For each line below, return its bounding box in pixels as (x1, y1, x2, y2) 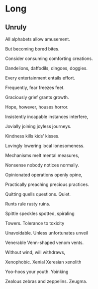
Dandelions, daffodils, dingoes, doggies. (5, 65, 88, 71)
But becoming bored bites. (5, 46, 60, 51)
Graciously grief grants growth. (5, 94, 69, 100)
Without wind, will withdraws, (5, 249, 66, 255)
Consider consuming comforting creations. (5, 55, 93, 61)
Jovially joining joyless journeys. (5, 123, 72, 129)
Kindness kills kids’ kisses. (5, 133, 60, 139)
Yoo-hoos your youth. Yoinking (5, 268, 69, 274)
